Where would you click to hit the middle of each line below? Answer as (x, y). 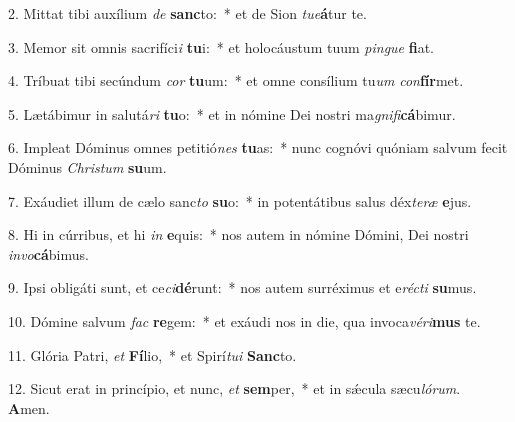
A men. (29, 407)
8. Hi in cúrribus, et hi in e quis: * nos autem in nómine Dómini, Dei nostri (238, 234)
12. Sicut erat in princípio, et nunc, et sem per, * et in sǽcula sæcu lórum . (234, 388)
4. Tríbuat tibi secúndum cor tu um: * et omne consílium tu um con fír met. (236, 80)
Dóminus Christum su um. (87, 166)
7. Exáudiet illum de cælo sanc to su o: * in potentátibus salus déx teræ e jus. (240, 200)
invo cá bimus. (48, 253)
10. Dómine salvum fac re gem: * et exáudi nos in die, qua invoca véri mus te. (244, 320)
